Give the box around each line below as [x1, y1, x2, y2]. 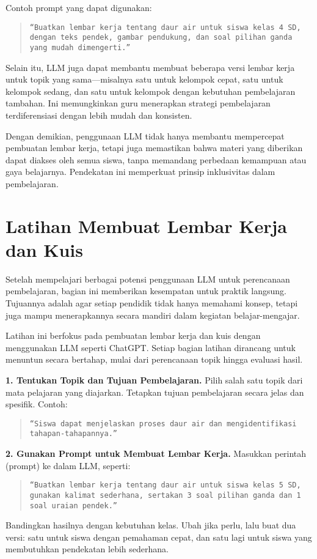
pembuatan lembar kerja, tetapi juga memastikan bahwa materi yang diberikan [5, 141, 303, 154]
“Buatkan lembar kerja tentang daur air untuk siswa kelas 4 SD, [29, 23, 301, 32]
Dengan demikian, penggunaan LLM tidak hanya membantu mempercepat [5, 129, 285, 142]
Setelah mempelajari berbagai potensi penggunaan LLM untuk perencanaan [5, 272, 290, 285]
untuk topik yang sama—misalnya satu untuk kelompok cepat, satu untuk [5, 73, 283, 86]
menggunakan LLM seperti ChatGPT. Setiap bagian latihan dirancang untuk [5, 341, 296, 354]
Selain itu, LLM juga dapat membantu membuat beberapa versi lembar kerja [5, 61, 295, 73]
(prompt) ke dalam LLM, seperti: [5, 459, 131, 472]
